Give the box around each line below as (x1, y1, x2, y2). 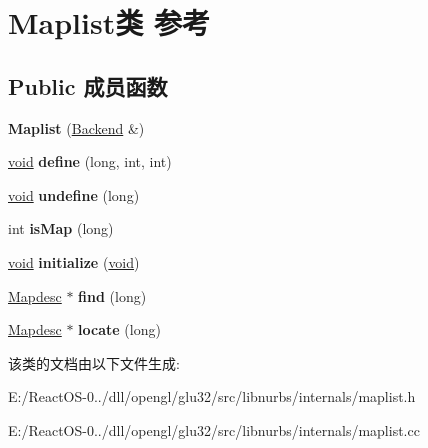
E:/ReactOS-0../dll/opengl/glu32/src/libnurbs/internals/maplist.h (8, 386, 416, 407)
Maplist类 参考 (8, 2, 210, 43)
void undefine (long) (8, 184, 140, 205)
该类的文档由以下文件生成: (8, 352, 180, 373)
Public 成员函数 (8, 70, 168, 101)
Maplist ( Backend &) (8, 117, 145, 138)
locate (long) (78, 319, 161, 340)
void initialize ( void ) (8, 251, 140, 272)
